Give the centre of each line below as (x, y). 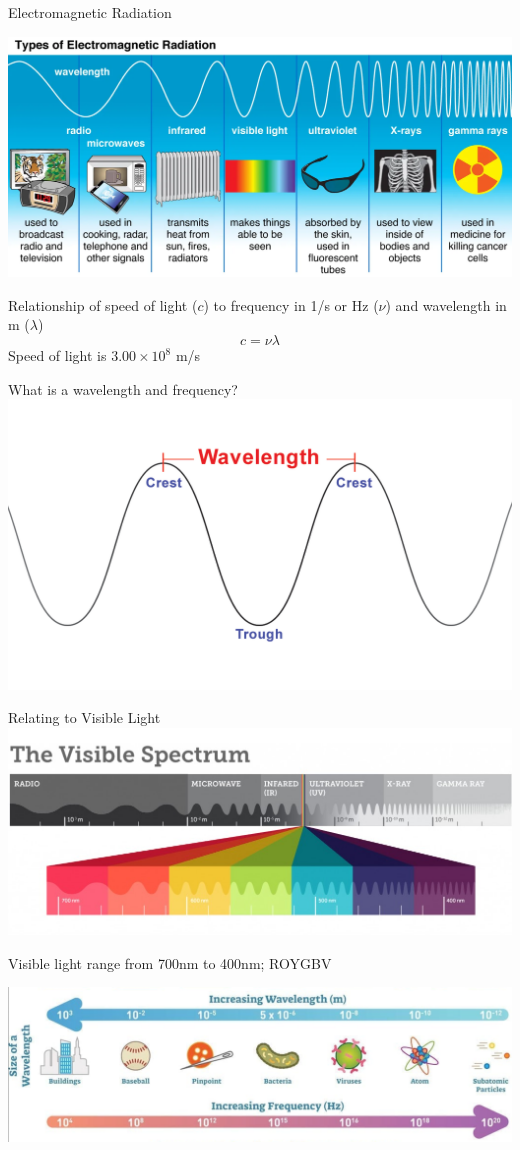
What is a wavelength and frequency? (123, 388)
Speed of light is (57, 355)
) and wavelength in (446, 304)
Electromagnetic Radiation (90, 12)
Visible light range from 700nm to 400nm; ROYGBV (170, 962)
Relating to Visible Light (84, 717)
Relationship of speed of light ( (103, 304)
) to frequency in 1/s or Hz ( (291, 304)
